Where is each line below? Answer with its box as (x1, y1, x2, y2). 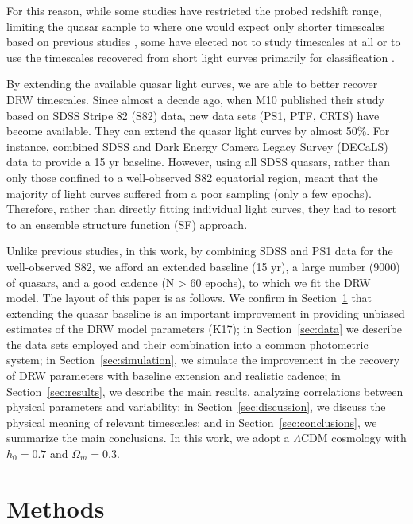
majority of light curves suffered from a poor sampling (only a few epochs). (6, 184, 372, 201)
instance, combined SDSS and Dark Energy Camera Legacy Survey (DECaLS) (6, 138, 388, 154)
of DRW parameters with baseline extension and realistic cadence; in (6, 367, 341, 384)
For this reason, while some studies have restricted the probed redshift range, (6, 2, 382, 18)
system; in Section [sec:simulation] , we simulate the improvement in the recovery (6, 351, 400, 368)
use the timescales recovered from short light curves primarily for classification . (6, 49, 395, 65)
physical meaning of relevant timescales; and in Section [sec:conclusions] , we (6, 413, 377, 430)
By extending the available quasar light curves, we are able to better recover (6, 76, 378, 92)
